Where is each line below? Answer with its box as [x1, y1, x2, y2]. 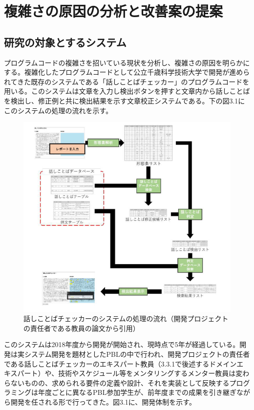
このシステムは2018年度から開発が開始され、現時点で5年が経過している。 [4, 339, 240, 349]
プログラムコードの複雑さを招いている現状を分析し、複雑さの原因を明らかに [4, 57, 250, 67]
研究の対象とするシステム [4, 34, 127, 49]
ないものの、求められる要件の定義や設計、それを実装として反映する [10, 377, 230, 388]
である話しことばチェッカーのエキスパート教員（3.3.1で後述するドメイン [4, 358, 237, 369]
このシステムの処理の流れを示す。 [4, 105, 113, 115]
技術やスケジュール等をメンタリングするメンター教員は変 [58, 368, 243, 378]
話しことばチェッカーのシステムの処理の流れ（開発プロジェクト [23, 313, 229, 324]
